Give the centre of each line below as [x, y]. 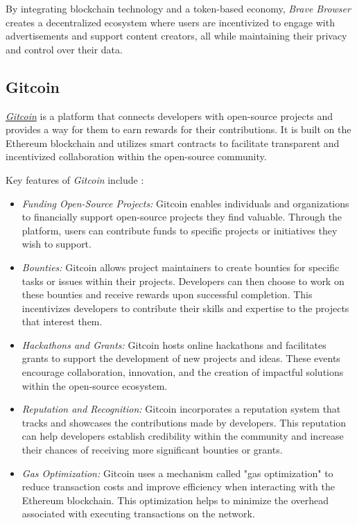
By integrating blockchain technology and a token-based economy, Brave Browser [178, 8]
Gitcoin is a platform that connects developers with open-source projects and [169, 115]
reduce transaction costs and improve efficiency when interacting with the [178, 487]
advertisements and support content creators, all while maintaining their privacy [176, 36]
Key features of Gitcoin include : [75, 179]
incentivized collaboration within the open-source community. [136, 156]
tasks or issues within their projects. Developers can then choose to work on [183, 281]
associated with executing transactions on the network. [138, 514]
